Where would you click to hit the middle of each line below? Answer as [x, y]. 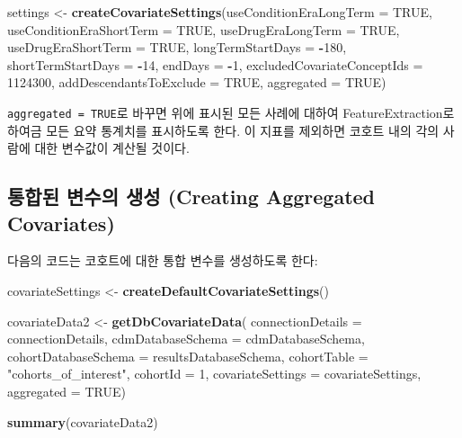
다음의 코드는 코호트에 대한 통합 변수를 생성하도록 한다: [163, 260]
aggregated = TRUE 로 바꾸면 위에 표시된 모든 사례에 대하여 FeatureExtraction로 [231, 112]
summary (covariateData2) [83, 421]
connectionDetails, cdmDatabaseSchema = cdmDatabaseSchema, [186, 339]
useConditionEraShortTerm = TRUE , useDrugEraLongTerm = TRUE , [204, 29]
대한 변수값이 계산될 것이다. [112, 148]
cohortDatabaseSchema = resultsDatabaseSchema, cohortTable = [188, 356]
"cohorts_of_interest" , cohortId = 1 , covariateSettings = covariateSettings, [214, 374]
